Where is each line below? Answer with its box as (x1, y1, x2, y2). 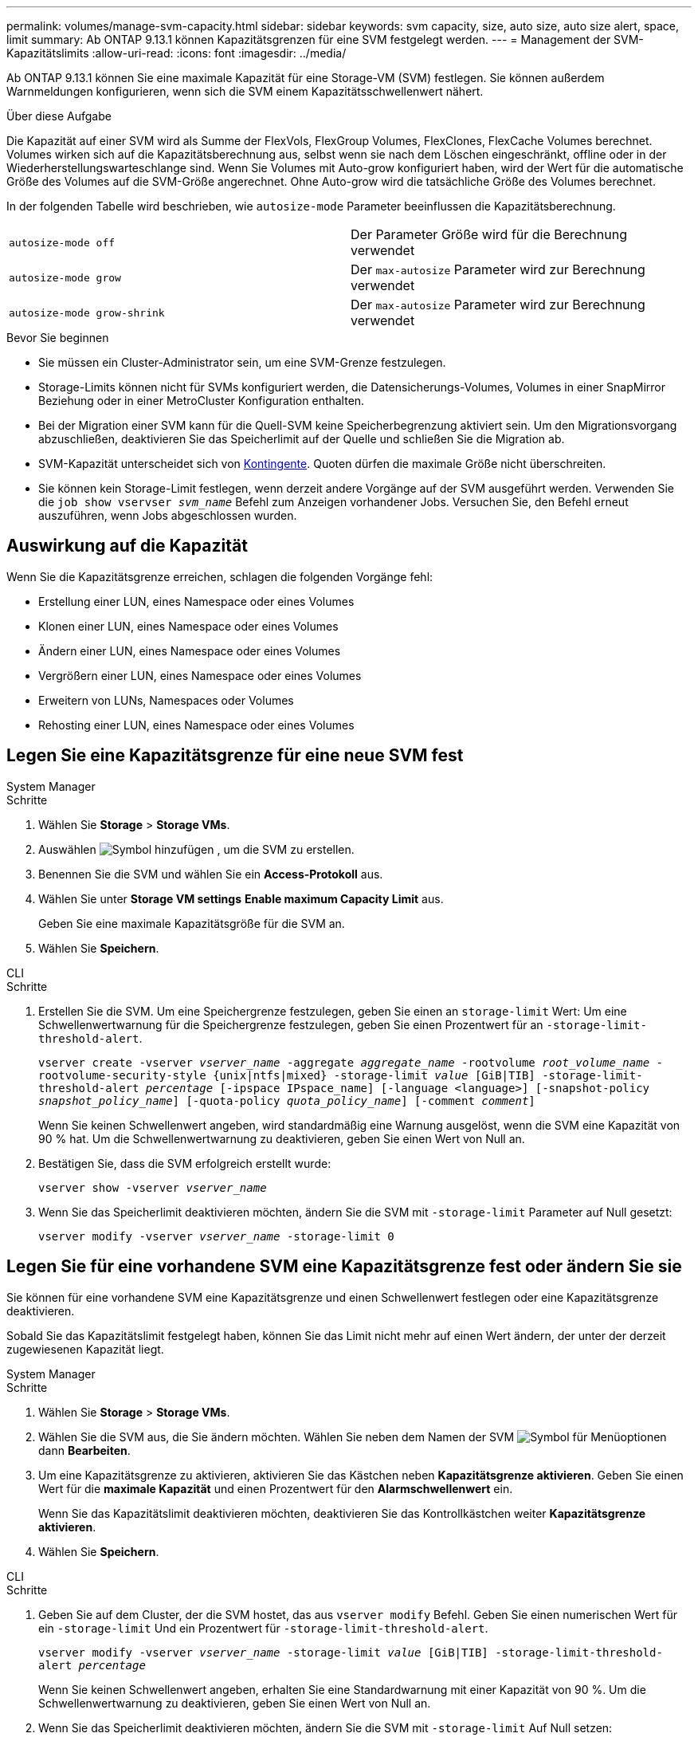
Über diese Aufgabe (6, 109, 112, 123)
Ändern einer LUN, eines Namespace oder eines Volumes (38, 643, 341, 658)
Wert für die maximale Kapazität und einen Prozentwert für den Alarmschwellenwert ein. (38, 1481, 513, 1495)
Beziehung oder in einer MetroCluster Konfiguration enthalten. (38, 394, 365, 407)
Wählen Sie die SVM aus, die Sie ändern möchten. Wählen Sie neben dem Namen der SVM (38, 1429, 515, 1444)
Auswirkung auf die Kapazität (6, 536, 248, 556)
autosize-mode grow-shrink (9, 306, 165, 319)
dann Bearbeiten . (38, 1443, 131, 1457)
